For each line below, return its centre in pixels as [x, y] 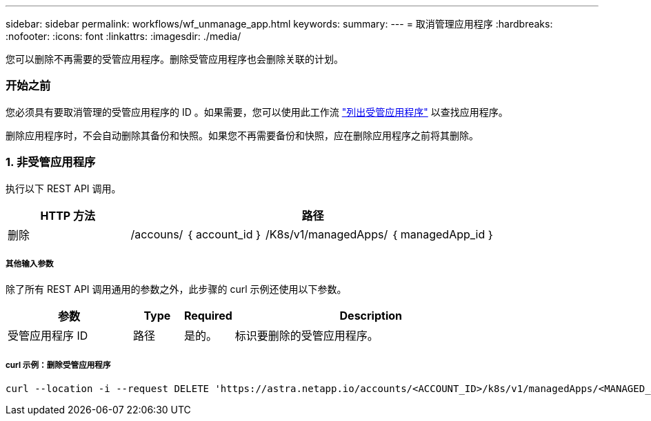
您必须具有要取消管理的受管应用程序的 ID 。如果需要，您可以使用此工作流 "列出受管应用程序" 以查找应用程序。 [257, 112]
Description [371, 316]
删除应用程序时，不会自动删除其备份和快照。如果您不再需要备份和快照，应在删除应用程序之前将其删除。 [242, 135]
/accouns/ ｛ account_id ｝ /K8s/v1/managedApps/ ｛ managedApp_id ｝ [313, 234]
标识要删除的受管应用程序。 [307, 336]
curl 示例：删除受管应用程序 [58, 365]
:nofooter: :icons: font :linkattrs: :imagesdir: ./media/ [123, 36]
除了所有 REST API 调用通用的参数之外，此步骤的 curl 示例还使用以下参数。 [176, 289]
